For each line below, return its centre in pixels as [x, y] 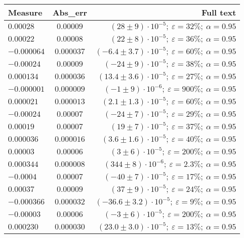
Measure [25, 12]
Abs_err [70, 12]
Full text [219, 12]
